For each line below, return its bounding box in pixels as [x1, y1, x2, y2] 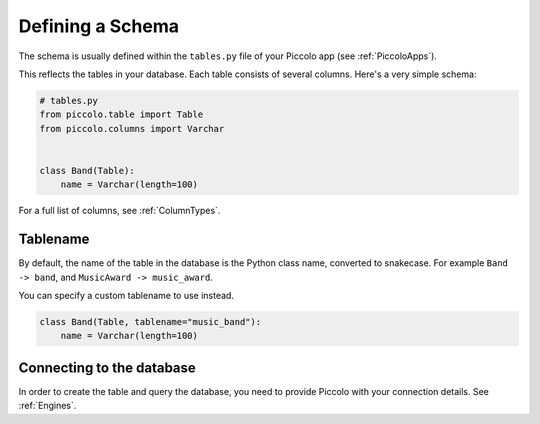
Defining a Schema [18, 15, 180, 37]
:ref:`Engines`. [18, 400, 77, 412]
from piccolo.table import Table [39, 109, 204, 120]
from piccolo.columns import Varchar [39, 123, 225, 134]
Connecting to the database [18, 359, 197, 376]
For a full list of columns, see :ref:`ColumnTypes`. [18, 205, 221, 217]
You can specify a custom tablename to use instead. [18, 289, 235, 301]
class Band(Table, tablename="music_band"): [39, 316, 262, 327]
